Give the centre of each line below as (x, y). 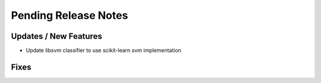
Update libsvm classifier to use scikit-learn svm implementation (103, 51)
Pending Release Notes (70, 15)
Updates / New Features (56, 36)
